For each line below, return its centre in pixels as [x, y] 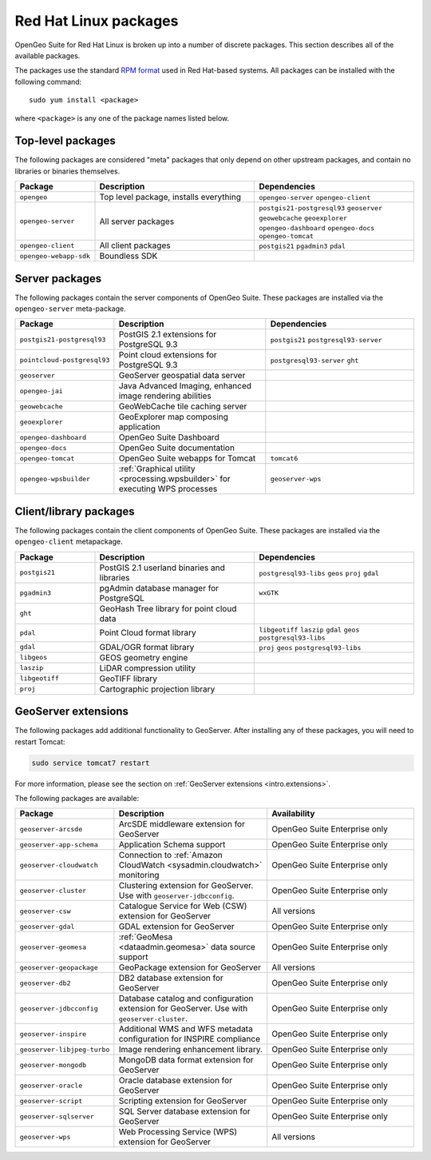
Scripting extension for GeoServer [183, 1101]
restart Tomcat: [40, 741]
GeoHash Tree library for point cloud [168, 608]
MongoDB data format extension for [186, 1060]
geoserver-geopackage [59, 967]
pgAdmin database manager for [159, 588]
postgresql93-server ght [314, 361]
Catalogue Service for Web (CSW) [183, 906]
